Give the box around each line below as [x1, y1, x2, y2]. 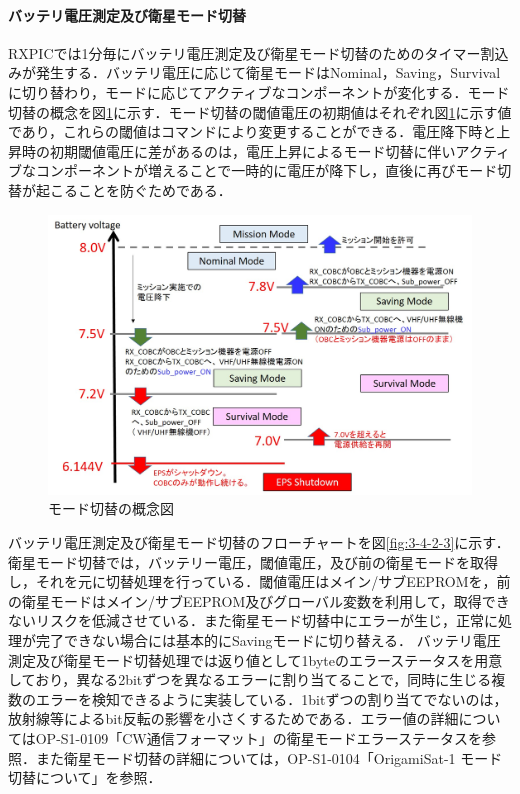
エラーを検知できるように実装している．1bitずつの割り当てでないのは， [35, 688, 508, 709]
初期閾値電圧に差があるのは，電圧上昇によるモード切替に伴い [49, 140, 456, 161]
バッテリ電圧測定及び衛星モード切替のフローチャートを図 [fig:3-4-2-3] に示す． [8, 532, 510, 553]
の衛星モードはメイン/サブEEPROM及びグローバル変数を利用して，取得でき [8, 590, 510, 611]
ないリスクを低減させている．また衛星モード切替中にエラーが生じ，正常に [8, 610, 498, 631]
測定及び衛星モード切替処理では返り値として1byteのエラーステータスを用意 [8, 649, 503, 670]
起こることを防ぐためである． [35, 179, 232, 200]
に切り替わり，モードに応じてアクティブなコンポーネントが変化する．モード [8, 81, 510, 102]
